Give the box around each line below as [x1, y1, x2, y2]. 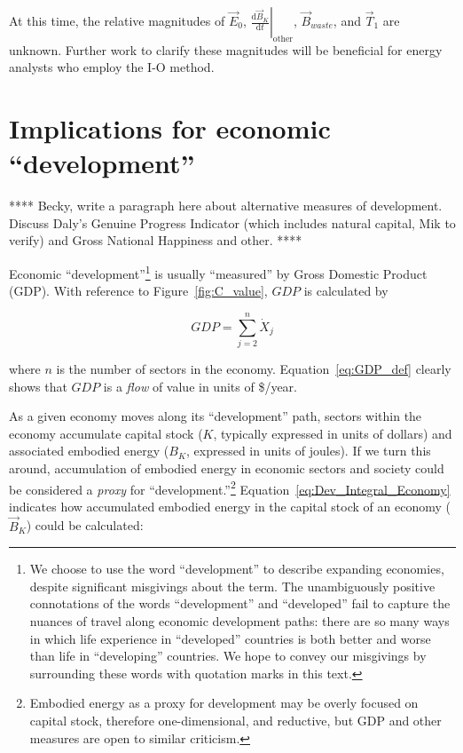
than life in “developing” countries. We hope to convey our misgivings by [29, 646, 427, 665]
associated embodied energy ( [9, 441, 169, 460]
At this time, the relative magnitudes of [9, 12, 225, 29]
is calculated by [303, 281, 388, 300]
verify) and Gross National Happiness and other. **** [9, 231, 302, 250]
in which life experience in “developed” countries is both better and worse [29, 629, 431, 647]
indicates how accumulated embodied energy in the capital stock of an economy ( [9, 496, 451, 515]
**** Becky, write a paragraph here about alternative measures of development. [9, 196, 443, 215]
